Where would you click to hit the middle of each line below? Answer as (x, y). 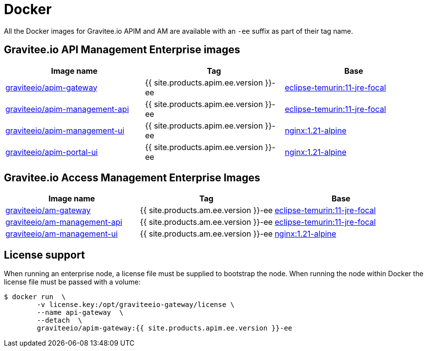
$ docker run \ (35, 297)
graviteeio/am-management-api (64, 222)
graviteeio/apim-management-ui (65, 130)
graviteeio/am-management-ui (62, 234)
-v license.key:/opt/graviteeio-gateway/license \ (136, 305)
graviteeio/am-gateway (48, 210)
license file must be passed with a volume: (72, 282)
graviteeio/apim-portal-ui (52, 152)
